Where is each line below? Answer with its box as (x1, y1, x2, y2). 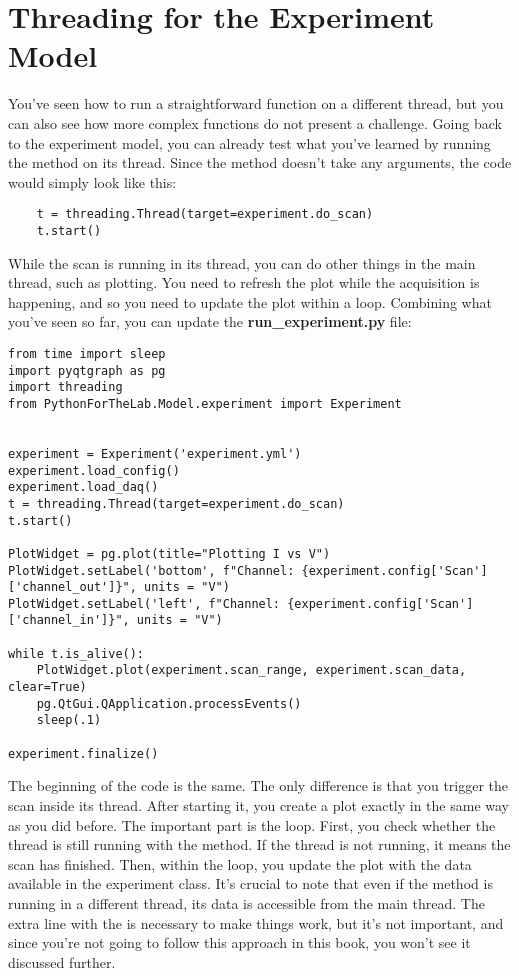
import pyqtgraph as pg (8, 363, 166, 378)
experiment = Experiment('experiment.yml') (8, 446, 302, 461)
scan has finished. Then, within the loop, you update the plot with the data (8, 853, 472, 874)
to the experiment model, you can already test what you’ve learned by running (8, 132, 491, 153)
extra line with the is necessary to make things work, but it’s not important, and (8, 912, 504, 933)
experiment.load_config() (8, 463, 180, 478)
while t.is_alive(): (8, 646, 145, 661)
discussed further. (8, 951, 116, 972)
